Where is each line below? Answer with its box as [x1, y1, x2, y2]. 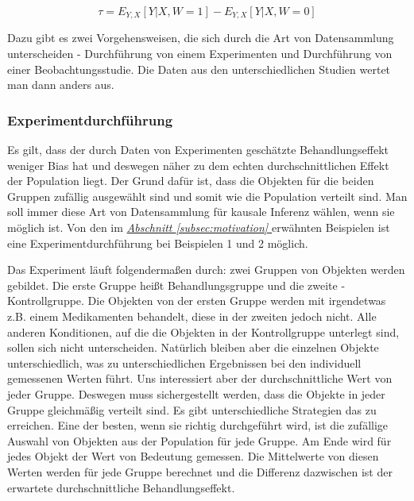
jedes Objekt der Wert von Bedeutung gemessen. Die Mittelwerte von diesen [7, 448, 379, 464]
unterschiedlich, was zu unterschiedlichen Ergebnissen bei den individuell [7, 354, 362, 371]
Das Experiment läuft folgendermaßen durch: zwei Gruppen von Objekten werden [7, 261, 405, 278]
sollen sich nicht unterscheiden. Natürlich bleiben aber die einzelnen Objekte [7, 339, 379, 356]
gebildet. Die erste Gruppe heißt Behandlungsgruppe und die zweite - [7, 276, 346, 293]
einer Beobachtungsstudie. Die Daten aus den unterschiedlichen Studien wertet [7, 60, 391, 77]
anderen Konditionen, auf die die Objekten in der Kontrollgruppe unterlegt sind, [7, 323, 400, 340]
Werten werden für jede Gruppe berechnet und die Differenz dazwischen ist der [7, 463, 393, 480]
